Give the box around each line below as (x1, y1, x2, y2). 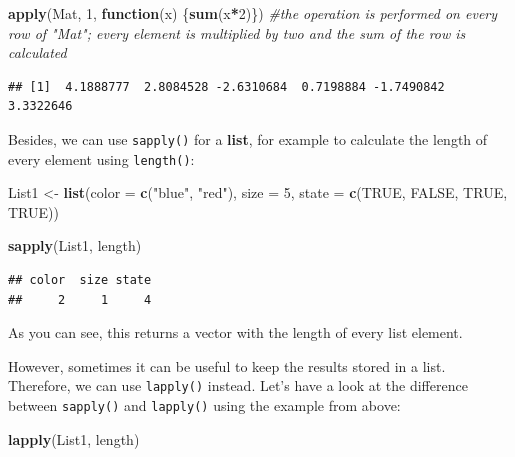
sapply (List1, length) (8, 235, 142, 256)
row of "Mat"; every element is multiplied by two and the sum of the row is (8, 22, 466, 43)
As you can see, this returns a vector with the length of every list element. (8, 322, 463, 343)
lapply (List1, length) (8, 428, 140, 449)
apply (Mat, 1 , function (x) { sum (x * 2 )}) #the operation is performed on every (8, 3, 498, 23)
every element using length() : (8, 148, 195, 169)
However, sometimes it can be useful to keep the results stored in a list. (8, 355, 446, 376)
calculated (8, 42, 67, 63)
